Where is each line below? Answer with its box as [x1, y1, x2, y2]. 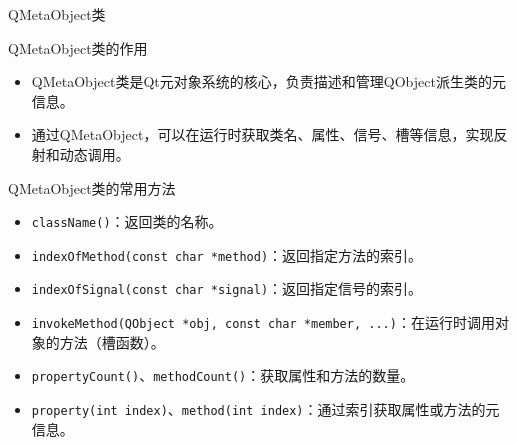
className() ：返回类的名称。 [31, 211, 223, 232]
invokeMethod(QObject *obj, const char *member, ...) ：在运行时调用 [31, 312, 495, 333]
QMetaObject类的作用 [8, 37, 148, 58]
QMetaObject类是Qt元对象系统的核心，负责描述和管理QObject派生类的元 [31, 71, 506, 92]
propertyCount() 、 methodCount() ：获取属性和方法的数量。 [31, 365, 415, 386]
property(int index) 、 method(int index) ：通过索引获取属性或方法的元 [31, 399, 500, 420]
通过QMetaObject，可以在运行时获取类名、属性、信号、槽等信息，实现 [31, 124, 494, 145]
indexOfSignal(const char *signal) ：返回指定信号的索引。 [31, 278, 423, 299]
